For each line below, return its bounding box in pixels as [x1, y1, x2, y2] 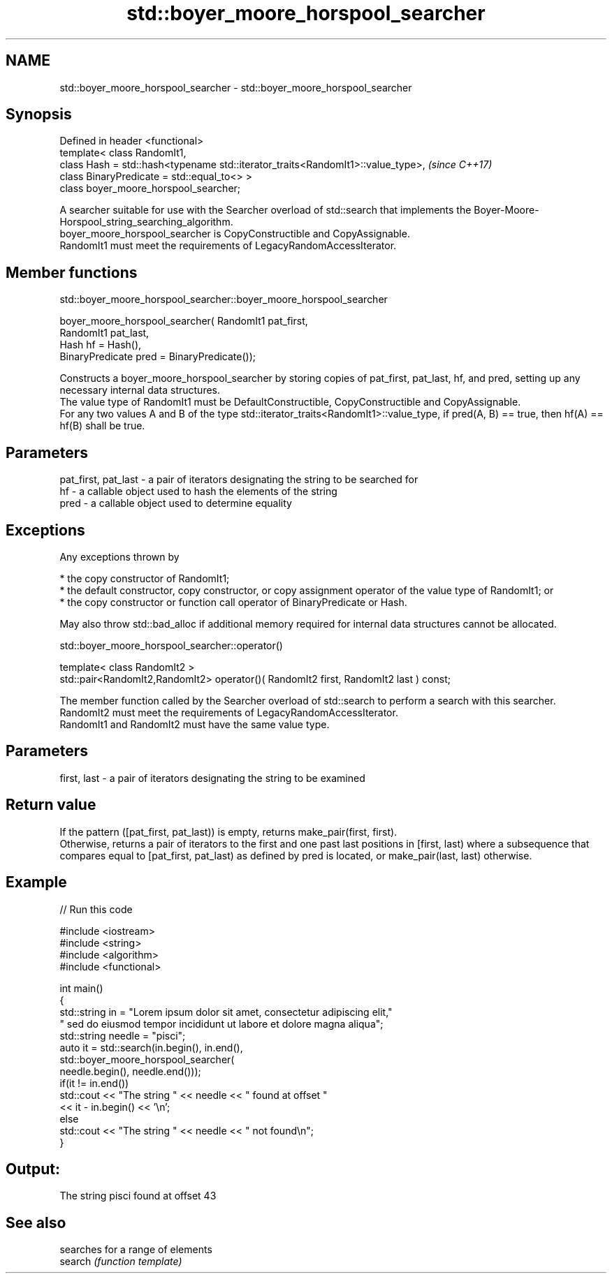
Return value [6, 796, 96, 814]
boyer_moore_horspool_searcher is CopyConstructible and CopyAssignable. [59, 228, 410, 240]
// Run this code [59, 903, 133, 915]
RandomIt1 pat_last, [59, 327, 150, 339]
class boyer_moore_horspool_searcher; [59, 182, 241, 195]
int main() [59, 982, 103, 994]
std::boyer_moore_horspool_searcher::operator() [59, 639, 283, 651]
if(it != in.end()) [59, 1077, 129, 1089]
